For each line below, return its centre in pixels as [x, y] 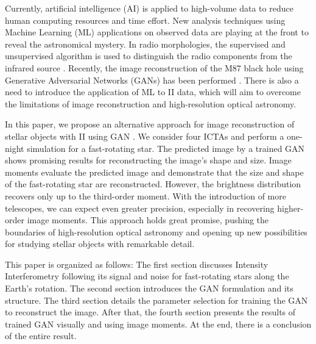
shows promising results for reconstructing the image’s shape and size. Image [148, 160]
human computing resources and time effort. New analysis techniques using [145, 20]
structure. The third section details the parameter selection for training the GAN [156, 300]
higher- [290, 208]
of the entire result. [41, 336]
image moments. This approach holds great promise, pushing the [148, 220]
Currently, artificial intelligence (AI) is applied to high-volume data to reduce [149, 8]
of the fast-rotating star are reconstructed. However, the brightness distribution [153, 184]
